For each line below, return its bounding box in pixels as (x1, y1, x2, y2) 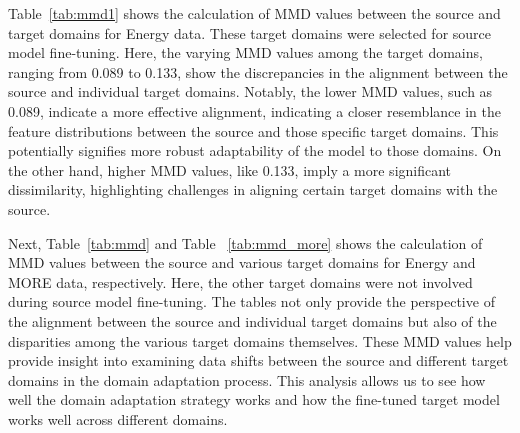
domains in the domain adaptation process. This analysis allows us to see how (8, 369, 486, 390)
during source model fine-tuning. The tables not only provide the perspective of (8, 291, 495, 312)
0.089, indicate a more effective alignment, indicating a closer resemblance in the (8, 100, 501, 121)
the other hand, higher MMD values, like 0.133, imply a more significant (8, 159, 452, 180)
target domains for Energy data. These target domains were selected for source (8, 22, 492, 43)
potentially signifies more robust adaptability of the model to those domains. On (8, 140, 502, 161)
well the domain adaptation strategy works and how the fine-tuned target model (8, 389, 500, 410)
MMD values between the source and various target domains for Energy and (8, 252, 476, 273)
